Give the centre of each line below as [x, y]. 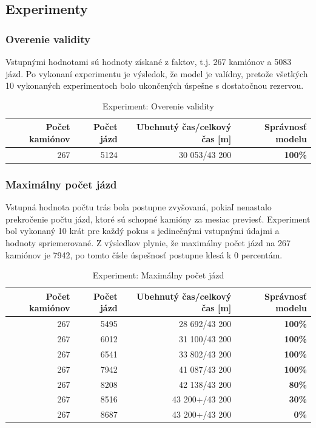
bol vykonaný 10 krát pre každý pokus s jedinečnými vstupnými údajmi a [143, 231]
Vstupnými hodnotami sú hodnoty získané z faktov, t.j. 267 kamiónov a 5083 [149, 61]
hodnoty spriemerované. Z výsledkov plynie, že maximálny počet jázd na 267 [148, 242]
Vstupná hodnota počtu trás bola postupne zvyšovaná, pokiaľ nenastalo [139, 207]
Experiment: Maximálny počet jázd [158, 275]
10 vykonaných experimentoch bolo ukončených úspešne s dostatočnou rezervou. [155, 85]
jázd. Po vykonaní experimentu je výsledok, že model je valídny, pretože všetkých [157, 73]
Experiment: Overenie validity [158, 105]
